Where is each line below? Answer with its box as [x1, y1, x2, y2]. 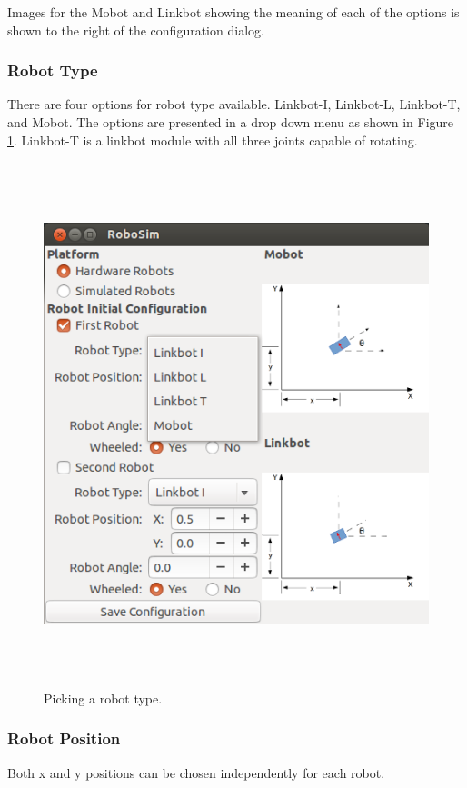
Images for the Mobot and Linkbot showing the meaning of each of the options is [7, 3, 460, 21]
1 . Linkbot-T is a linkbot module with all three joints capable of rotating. [7, 130, 418, 149]
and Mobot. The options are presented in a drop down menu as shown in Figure [7, 113, 454, 131]
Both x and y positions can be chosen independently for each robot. [7, 763, 385, 782]
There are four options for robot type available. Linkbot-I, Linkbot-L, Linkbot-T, [7, 95, 461, 114]
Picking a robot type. [44, 688, 163, 707]
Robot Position [7, 727, 121, 750]
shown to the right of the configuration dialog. [7, 20, 264, 39]
